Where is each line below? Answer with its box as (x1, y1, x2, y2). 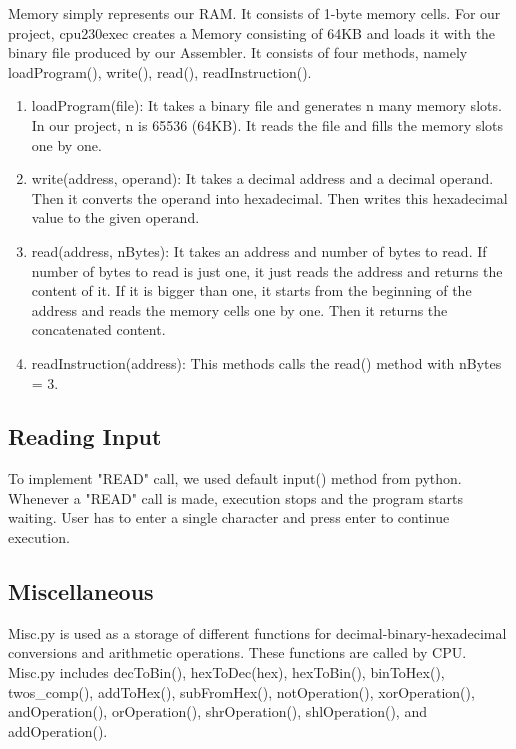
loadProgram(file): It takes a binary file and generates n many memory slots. (31, 95, 502, 116)
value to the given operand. (31, 207, 200, 228)
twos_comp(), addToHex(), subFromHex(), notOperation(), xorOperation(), (8, 681, 475, 702)
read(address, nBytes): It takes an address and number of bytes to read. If (31, 240, 487, 261)
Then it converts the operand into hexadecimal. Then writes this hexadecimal (31, 187, 508, 208)
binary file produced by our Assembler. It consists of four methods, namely (8, 42, 468, 63)
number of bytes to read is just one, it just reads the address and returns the (31, 260, 503, 281)
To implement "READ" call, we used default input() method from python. (8, 468, 462, 489)
